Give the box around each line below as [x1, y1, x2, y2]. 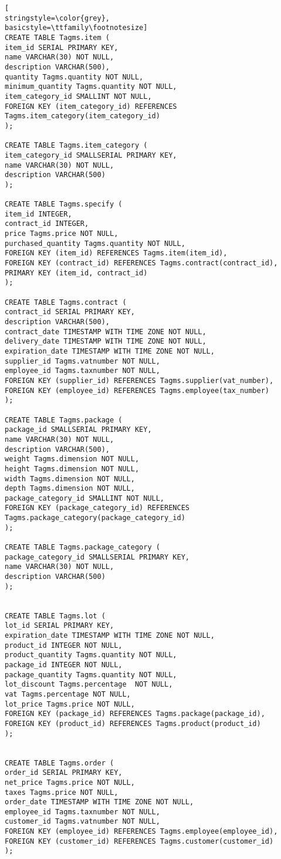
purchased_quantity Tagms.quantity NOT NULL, [5, 239, 185, 248]
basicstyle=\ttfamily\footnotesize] [5, 24, 148, 32]
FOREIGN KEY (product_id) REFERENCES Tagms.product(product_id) [5, 719, 261, 728]
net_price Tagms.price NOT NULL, [5, 778, 135, 787]
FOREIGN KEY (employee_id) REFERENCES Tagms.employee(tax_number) [5, 386, 270, 395]
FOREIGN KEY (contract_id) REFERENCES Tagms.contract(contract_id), [5, 259, 278, 268]
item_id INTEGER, [5, 209, 72, 218]
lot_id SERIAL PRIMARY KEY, [5, 621, 114, 630]
